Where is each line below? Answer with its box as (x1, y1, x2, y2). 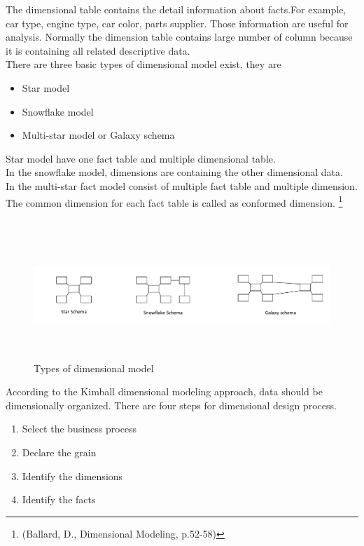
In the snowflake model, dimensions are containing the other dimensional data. (6, 165, 343, 179)
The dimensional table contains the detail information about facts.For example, (6, 2, 346, 16)
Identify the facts (22, 492, 96, 507)
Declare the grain (22, 445, 97, 459)
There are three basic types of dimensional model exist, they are (6, 57, 281, 71)
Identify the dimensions (22, 468, 123, 483)
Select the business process (22, 421, 137, 436)
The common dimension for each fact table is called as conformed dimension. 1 (6, 193, 343, 210)
